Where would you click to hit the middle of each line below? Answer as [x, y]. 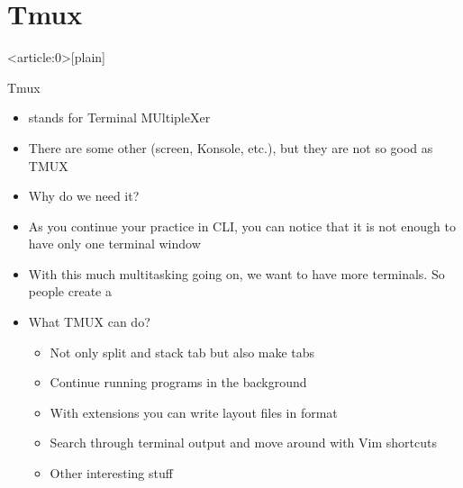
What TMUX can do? [89, 322]
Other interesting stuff [111, 473]
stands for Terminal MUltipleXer [119, 117]
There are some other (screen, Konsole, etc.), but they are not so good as [231, 147]
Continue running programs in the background [178, 382]
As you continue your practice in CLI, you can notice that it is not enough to [242, 226]
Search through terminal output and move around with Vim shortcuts [243, 443]
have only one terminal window [114, 244]
